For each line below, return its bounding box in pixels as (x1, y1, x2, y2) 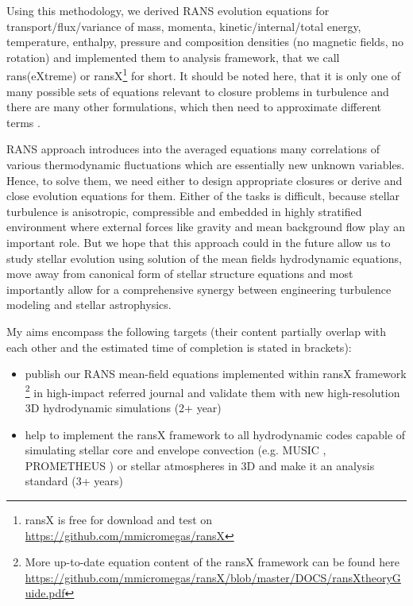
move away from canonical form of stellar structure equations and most (6, 265, 353, 282)
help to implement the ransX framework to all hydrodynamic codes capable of (25, 426, 406, 442)
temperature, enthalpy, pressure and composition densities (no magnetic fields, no (6, 33, 403, 50)
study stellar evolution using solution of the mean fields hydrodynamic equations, (6, 249, 402, 266)
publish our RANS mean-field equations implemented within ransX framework (25, 365, 407, 382)
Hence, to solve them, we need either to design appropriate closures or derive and (6, 172, 403, 188)
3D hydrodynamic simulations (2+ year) (25, 399, 222, 415)
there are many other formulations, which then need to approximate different (6, 98, 382, 115)
